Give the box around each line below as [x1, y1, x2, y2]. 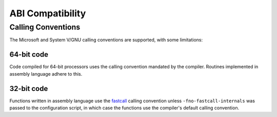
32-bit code [9, 84, 48, 93]
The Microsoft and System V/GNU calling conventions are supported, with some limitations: [9, 37, 203, 43]
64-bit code [9, 50, 49, 59]
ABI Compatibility [9, 8, 86, 19]
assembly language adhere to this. [9, 71, 83, 77]
